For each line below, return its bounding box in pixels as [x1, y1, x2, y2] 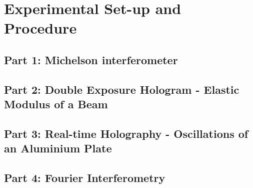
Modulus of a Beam [4, 96, 108, 112]
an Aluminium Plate [4, 140, 112, 156]
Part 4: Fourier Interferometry [4, 170, 165, 185]
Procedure [4, 18, 77, 38]
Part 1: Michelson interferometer [4, 52, 178, 67]
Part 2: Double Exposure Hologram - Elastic [4, 81, 239, 97]
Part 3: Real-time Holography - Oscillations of [4, 125, 248, 141]
